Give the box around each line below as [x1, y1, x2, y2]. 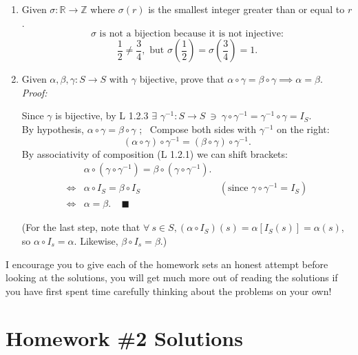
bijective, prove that [139, 72, 224, 86]
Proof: [21, 85, 48, 99]
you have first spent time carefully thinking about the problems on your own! [6, 283, 332, 298]
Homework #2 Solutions [6, 324, 243, 352]
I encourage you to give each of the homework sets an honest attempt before [6, 256, 328, 271]
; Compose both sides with [139, 121, 257, 136]
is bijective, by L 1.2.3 [55, 108, 149, 123]
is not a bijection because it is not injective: [99, 29, 284, 39]
